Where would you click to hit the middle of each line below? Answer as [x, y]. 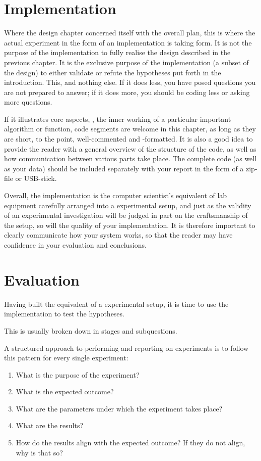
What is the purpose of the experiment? [78, 374]
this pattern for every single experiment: [66, 358]
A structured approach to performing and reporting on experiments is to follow [126, 348]
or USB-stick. [36, 178]
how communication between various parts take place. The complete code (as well [130, 158]
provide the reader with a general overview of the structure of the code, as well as [130, 148]
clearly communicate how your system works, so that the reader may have [118, 235]
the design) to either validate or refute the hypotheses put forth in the [113, 72]
